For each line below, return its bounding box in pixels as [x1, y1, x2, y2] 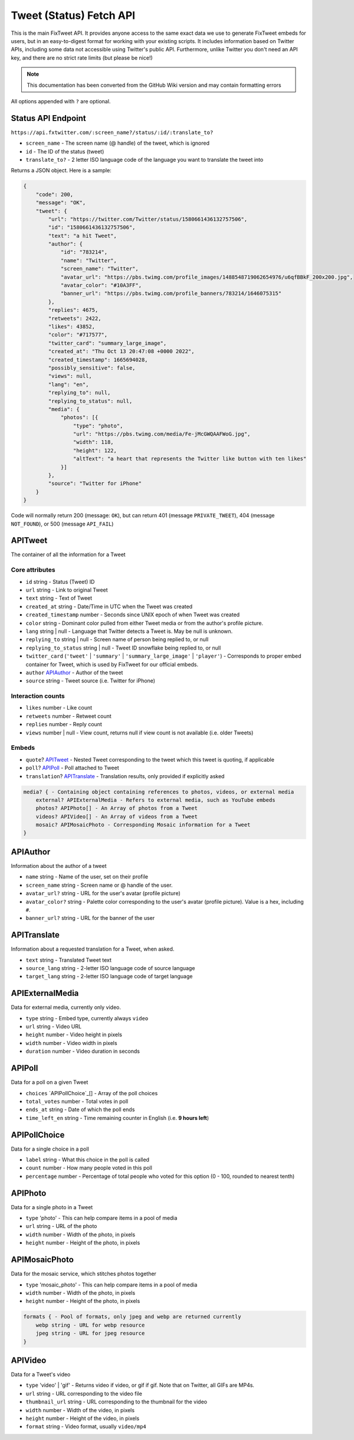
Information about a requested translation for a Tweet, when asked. [11, 945, 175, 953]
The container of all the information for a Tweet [11, 551, 126, 558]
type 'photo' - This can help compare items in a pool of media [25, 1214, 178, 1222]
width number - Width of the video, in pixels [25, 1406, 135, 1413]
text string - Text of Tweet [25, 595, 93, 602]
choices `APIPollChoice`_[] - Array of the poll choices [25, 1089, 158, 1096]
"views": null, [48, 373, 93, 380]
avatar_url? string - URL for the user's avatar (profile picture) [25, 890, 181, 897]
